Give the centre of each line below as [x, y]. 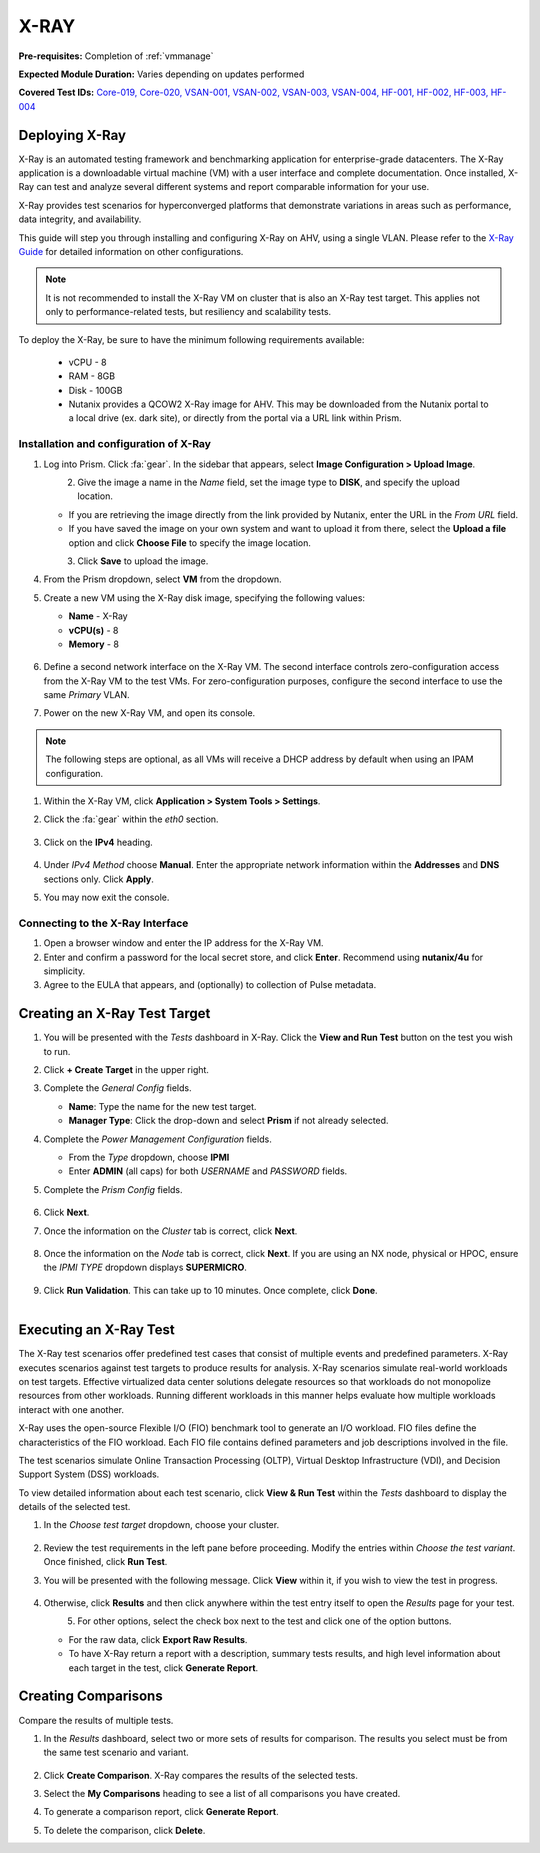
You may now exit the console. [106, 897]
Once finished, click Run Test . [105, 1562]
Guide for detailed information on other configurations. [131, 251]
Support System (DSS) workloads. [89, 1474]
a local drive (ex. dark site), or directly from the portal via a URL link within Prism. [235, 418]
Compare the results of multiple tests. [96, 1720]
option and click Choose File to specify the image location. [190, 542]
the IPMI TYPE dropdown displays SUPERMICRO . [145, 1267]
